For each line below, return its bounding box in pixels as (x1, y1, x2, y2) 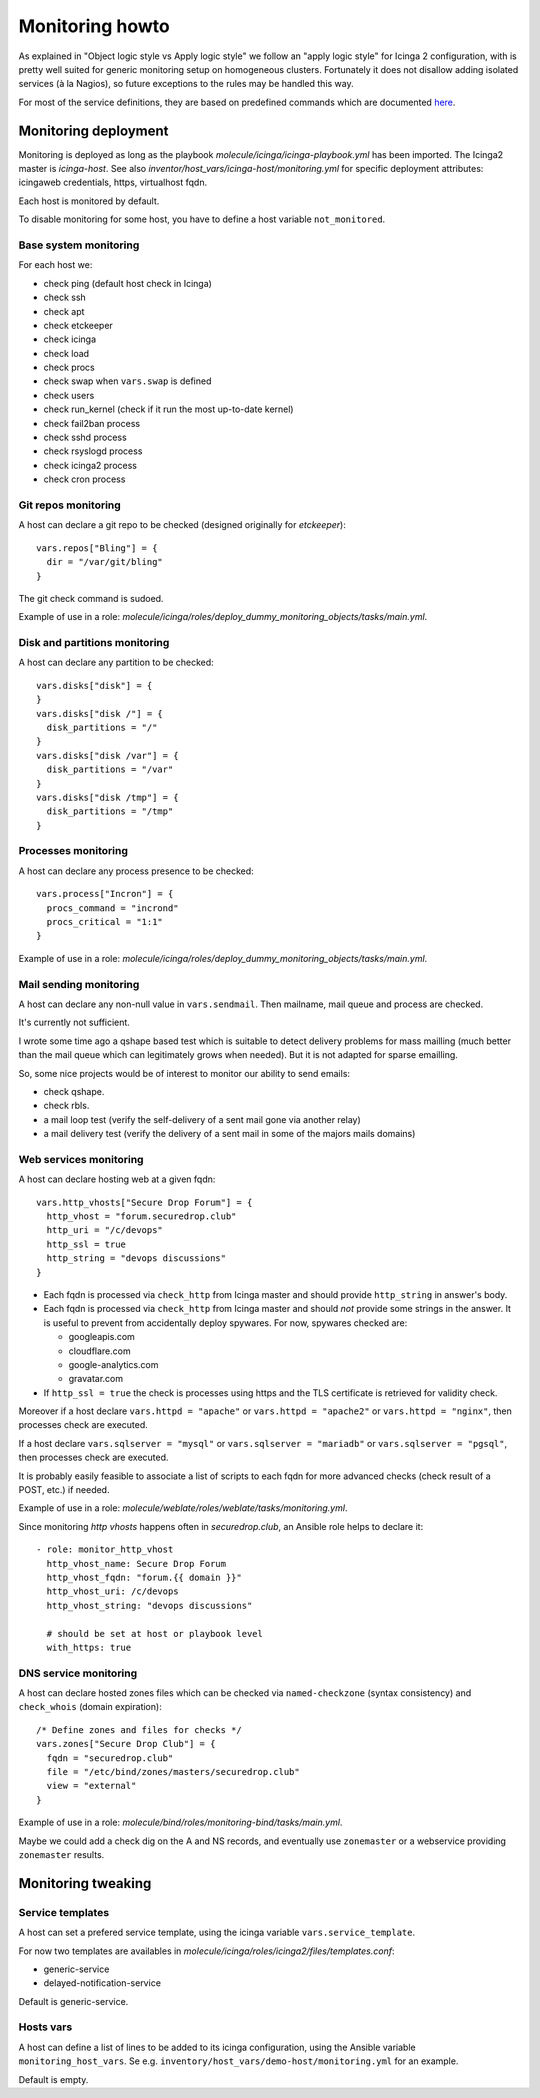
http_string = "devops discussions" (46, 1253, 227, 1264)
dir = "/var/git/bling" (46, 556, 164, 568)
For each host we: (18, 259, 93, 271)
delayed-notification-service (43, 1977, 162, 1989)
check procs (43, 361, 95, 374)
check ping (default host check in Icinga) (43, 277, 212, 289)
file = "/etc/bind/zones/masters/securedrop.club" (46, 1766, 300, 1778)
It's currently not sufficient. (18, 1016, 130, 1029)
